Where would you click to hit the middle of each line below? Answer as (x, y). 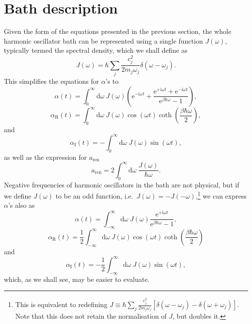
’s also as (21, 205)
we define (18, 195)
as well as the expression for (46, 157)
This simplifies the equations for (52, 81)
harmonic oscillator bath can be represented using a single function (103, 40)
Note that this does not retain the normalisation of (91, 316)
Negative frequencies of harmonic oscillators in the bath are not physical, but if (122, 184)
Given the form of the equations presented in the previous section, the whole (118, 31)
